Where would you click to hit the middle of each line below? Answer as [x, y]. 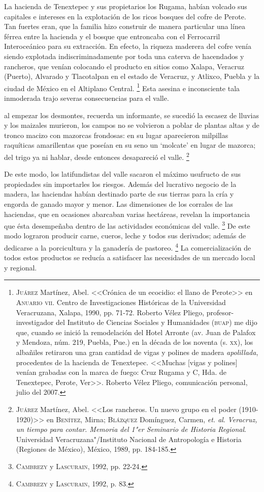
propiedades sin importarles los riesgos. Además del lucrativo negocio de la [120, 184]
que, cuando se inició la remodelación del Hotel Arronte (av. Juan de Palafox [136, 332]
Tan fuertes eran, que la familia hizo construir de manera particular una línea [125, 26]
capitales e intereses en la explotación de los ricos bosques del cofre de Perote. [125, 16]
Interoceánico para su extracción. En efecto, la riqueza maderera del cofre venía [128, 46]
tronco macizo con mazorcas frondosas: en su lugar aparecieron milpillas [116, 135]
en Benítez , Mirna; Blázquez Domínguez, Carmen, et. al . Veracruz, [152, 419]
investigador [35, 322]
